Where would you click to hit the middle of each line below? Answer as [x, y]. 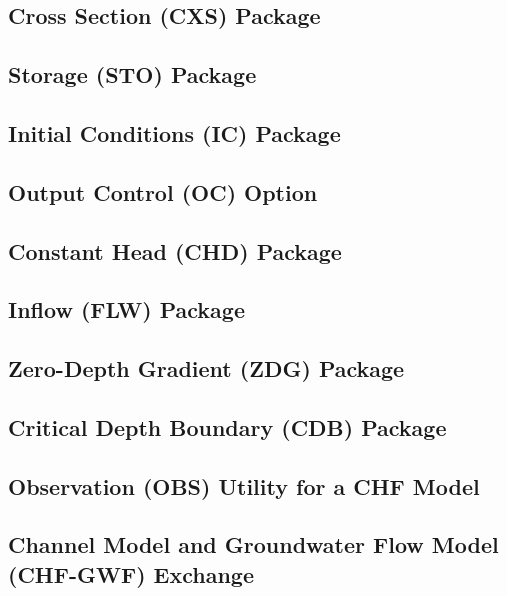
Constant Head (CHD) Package [175, 250]
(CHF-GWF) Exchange [131, 573]
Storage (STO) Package [132, 74]
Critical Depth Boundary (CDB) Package [227, 426]
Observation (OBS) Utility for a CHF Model [244, 485]
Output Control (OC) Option [163, 191]
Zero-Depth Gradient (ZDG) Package [206, 368]
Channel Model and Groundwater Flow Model [253, 544]
